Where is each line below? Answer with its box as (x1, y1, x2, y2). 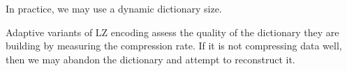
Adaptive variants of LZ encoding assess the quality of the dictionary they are (6, 24, 339, 39)
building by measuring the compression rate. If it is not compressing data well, (6, 38, 342, 53)
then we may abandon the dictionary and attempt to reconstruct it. (6, 52, 295, 66)
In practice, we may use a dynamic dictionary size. (6, 1, 222, 15)
